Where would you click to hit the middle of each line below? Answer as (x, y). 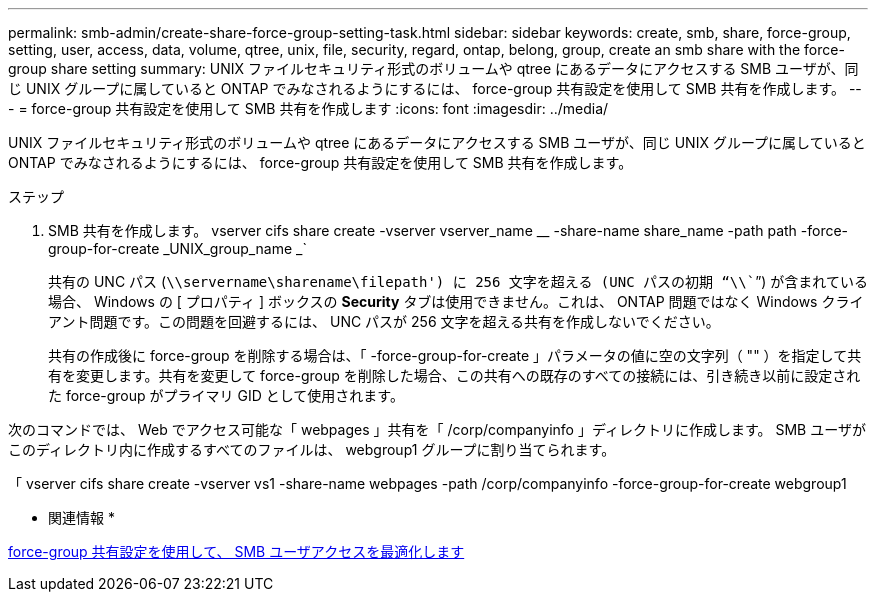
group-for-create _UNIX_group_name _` (177, 248)
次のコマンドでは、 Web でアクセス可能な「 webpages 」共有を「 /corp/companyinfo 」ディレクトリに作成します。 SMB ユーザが (437, 429)
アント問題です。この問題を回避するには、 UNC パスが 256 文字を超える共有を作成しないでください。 (384, 321)
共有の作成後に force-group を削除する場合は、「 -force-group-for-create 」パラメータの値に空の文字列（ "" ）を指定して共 (455, 355)
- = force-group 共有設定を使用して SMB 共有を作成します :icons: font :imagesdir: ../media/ (308, 108)
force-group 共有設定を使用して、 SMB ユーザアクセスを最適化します (236, 551)
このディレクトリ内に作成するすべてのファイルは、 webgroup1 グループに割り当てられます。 (312, 449)
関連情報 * (81, 517)
